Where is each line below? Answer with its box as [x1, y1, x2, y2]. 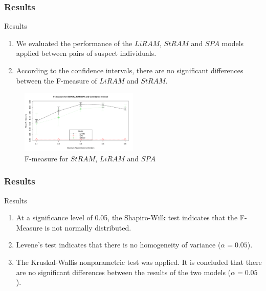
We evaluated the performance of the [16, 37, 132, 48]
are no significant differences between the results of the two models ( [16, 266, 231, 277]
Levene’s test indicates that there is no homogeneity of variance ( [16, 239, 221, 250]
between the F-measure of [16, 75, 97, 86]
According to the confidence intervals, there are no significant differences [16, 65, 243, 75]
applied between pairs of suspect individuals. [16, 48, 157, 58]
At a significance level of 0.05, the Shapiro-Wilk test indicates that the [16, 212, 238, 223]
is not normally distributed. [45, 222, 131, 233]
